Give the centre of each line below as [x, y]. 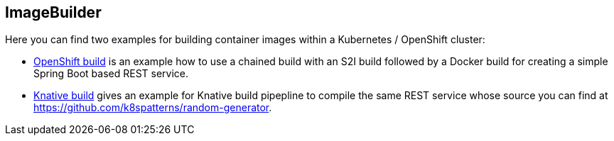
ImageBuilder [53, 12]
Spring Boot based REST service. [111, 74]
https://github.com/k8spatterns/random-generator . [153, 108]
